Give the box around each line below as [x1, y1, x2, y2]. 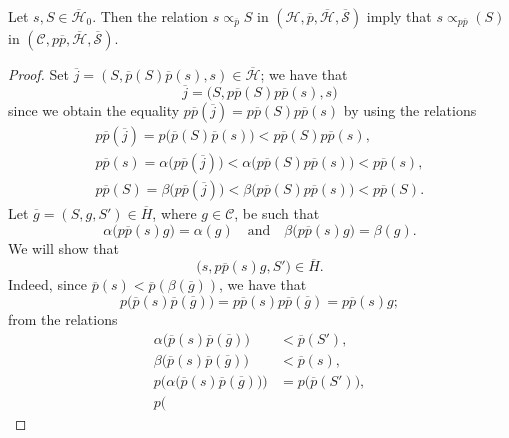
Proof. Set [8, 64, 69, 84]
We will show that [8, 237, 119, 258]
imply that [366, 6, 432, 26]
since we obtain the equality [8, 99, 180, 120]
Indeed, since [8, 274, 88, 295]
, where [152, 202, 197, 223]
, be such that [234, 202, 320, 223]
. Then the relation [92, 6, 209, 26]
